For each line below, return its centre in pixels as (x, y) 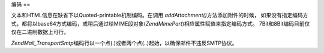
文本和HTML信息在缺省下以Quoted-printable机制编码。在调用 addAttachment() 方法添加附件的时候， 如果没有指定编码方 (160, 15)
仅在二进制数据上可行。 (40, 32)
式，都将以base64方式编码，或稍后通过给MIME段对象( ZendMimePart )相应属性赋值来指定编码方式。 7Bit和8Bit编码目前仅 (160, 23)
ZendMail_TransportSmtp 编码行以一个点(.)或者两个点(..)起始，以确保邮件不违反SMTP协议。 (124, 43)
